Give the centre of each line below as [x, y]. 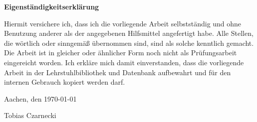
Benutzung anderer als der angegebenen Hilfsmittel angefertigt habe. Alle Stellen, [129, 33]
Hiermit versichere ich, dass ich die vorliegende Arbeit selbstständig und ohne [123, 23]
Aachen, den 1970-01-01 [40, 98]
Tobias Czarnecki [30, 115]
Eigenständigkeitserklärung [52, 6]
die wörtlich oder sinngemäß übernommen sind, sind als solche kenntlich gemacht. [129, 43]
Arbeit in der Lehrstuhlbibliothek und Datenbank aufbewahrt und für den [118, 72]
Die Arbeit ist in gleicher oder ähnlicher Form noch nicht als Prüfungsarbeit [121, 53]
